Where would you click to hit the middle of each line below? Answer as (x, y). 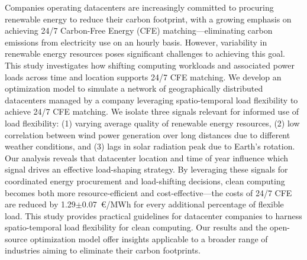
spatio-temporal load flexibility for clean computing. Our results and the (136, 227)
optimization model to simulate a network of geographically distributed (134, 88)
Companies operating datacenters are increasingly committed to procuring (139, 7)
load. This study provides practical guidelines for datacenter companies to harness (153, 215)
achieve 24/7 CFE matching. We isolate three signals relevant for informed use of (152, 111)
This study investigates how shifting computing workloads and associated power (150, 65)
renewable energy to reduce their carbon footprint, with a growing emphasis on (148, 19)
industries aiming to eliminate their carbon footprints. (103, 250)
